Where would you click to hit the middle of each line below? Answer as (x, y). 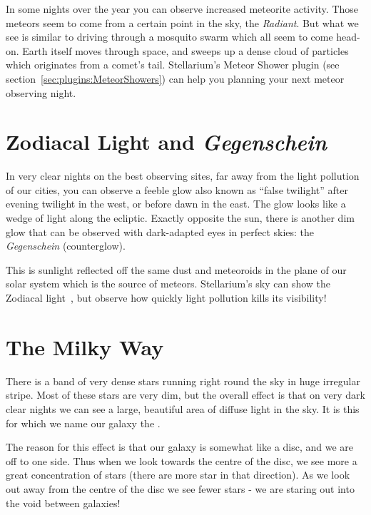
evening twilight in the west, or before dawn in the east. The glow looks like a (176, 204)
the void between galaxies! (63, 503)
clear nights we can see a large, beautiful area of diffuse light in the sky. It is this (183, 408)
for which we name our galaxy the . (83, 423)
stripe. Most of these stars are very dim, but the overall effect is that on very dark (185, 395)
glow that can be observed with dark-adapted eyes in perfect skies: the (160, 231)
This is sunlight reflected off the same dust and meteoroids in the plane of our (176, 269)
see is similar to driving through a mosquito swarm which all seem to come (169, 37)
